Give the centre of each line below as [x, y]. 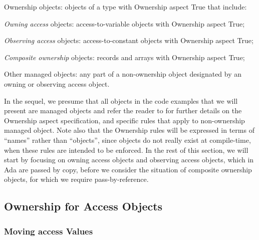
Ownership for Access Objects [83, 206]
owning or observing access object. [57, 83]
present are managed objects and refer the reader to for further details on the [123, 110]
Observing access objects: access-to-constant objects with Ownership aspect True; [129, 40]
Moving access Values [49, 231]
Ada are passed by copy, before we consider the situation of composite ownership [128, 169]
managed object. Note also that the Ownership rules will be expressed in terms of [129, 130]
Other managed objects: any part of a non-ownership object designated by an [123, 74]
